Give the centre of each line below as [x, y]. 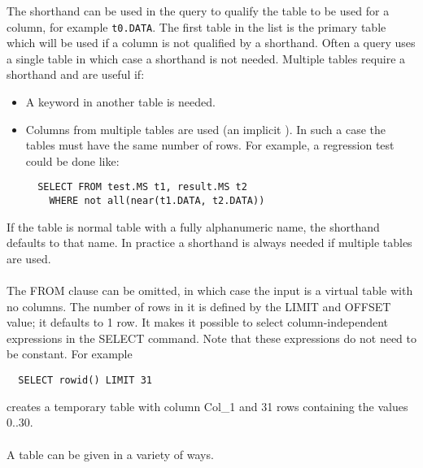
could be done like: [72, 160]
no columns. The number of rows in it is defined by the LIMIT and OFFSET [199, 306]
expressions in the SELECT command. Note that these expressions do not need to [211, 338]
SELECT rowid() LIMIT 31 [85, 381]
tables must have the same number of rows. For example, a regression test [210, 145]
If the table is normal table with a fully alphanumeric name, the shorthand [193, 226]
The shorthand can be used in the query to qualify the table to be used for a [198, 11]
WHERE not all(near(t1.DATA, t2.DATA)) [157, 201]
